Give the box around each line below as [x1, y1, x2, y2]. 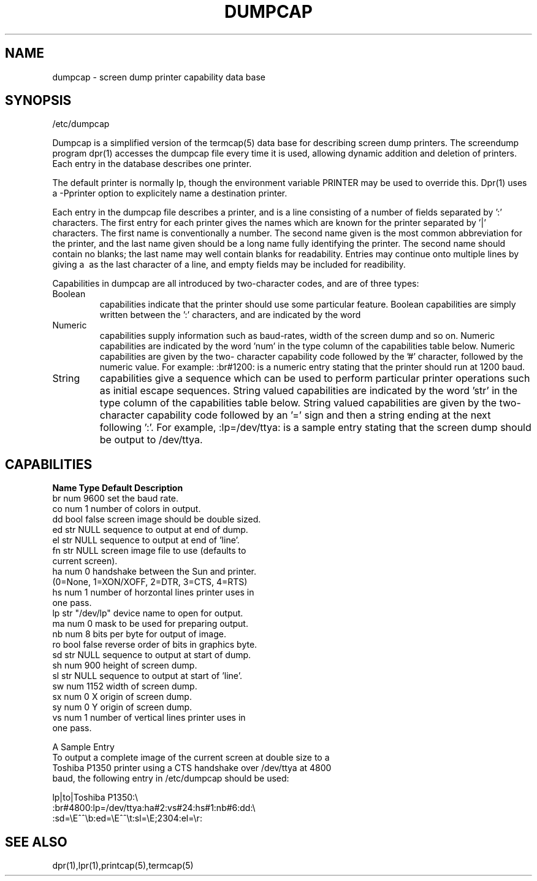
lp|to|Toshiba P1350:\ [52, 792, 139, 803]
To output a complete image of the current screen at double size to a [52, 752, 330, 763]
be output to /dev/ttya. [99, 433, 203, 446]
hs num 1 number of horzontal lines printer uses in [52, 587, 254, 598]
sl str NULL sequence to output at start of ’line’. [52, 670, 242, 681]
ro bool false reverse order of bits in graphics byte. [52, 639, 257, 650]
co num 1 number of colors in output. [52, 503, 201, 514]
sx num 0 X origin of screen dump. [52, 691, 192, 702]
